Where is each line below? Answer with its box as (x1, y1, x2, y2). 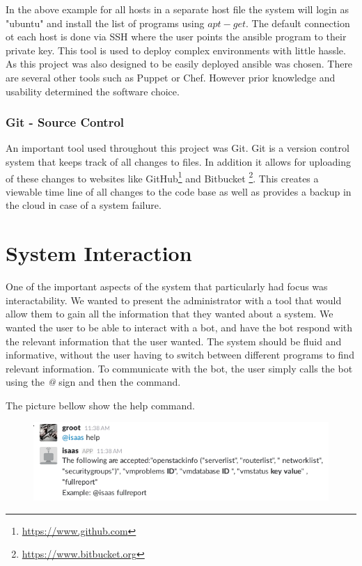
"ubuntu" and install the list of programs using (6, 15, 205, 30)
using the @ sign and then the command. (6, 375, 181, 389)
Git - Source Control (6, 113, 125, 131)
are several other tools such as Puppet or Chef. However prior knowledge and (6, 70, 336, 84)
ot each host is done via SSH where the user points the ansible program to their (6, 29, 347, 44)
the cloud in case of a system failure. (6, 198, 162, 212)
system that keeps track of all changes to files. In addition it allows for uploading (6, 154, 351, 168)
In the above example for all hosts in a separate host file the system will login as (6, 2, 349, 16)
